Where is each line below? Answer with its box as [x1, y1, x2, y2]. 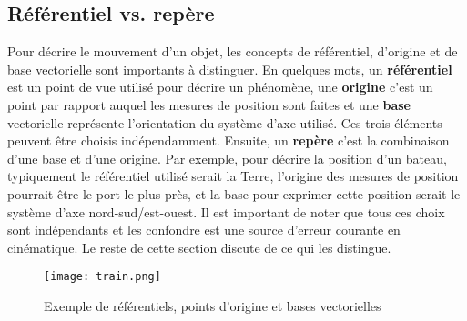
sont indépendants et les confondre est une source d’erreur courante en [7, 220, 401, 239]
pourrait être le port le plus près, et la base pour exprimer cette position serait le [7, 184, 461, 203]
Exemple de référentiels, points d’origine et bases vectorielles [44, 296, 381, 315]
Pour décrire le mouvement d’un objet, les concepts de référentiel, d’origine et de [7, 42, 458, 61]
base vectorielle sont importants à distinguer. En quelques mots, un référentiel [7, 59, 452, 78]
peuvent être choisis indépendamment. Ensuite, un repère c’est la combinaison [7, 131, 450, 150]
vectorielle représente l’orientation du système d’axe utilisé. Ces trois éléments [7, 113, 442, 132]
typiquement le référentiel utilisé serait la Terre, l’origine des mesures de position [7, 166, 459, 186]
